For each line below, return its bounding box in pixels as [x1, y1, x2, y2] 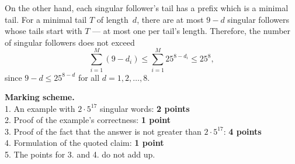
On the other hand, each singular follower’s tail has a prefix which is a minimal [5, 2, 289, 13]
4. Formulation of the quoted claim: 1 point [5, 136, 164, 149]
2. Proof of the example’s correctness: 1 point [5, 114, 171, 126]
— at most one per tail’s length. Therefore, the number [92, 25, 291, 37]
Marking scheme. [5, 91, 75, 103]
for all [78, 71, 100, 83]
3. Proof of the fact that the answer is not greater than [5, 125, 202, 137]
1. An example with [5, 102, 75, 114]
